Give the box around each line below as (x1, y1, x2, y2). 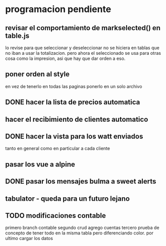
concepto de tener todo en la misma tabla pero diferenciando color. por (5, 230, 154, 236)
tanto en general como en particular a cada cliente (5, 145, 110, 151)
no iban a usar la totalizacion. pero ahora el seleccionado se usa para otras (5, 50, 161, 56)
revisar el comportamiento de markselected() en (5, 24, 160, 32)
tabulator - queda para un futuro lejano (5, 194, 130, 203)
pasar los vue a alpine (5, 160, 76, 169)
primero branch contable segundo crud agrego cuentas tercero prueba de (5, 225, 160, 231)
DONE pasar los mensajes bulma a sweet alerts (5, 177, 156, 186)
